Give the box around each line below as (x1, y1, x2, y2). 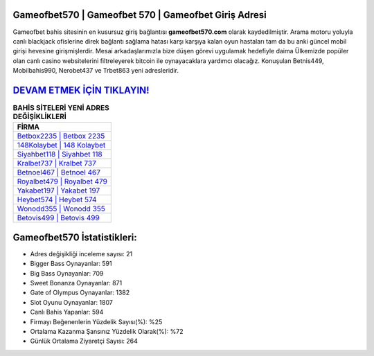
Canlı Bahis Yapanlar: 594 (30, 308, 104, 317)
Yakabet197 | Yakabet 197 (17, 186, 100, 195)
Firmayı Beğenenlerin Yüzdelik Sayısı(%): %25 (30, 317, 163, 326)
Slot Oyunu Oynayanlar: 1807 (30, 298, 114, 306)
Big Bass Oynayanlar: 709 (30, 269, 104, 277)
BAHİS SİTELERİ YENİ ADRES (12, 103, 110, 113)
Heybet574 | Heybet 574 (17, 195, 97, 204)
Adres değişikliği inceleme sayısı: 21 (30, 249, 133, 258)
